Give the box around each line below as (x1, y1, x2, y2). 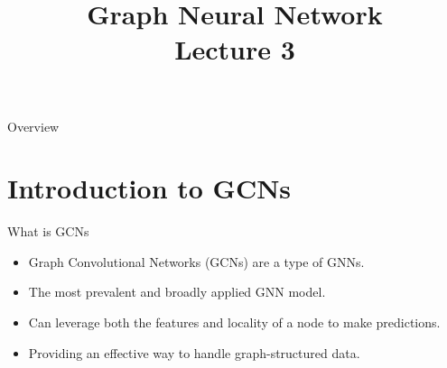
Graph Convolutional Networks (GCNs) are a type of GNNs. (28, 252, 365, 271)
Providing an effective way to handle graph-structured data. (28, 343, 360, 362)
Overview (7, 116, 60, 135)
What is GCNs (7, 222, 89, 241)
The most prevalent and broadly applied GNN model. (28, 282, 326, 301)
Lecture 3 (174, 31, 295, 68)
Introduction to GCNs (7, 170, 292, 207)
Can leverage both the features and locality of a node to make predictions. (28, 313, 441, 332)
